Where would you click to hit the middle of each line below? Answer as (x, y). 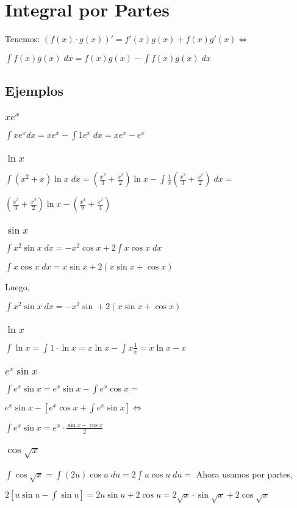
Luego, (17, 287)
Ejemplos (34, 91)
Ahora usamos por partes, (244, 474)
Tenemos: (23, 39)
